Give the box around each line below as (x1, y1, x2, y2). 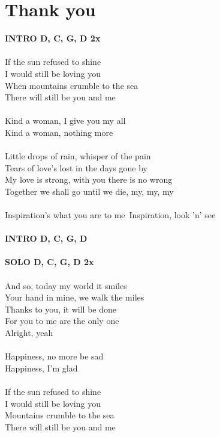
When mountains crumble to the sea (5, 79, 138, 91)
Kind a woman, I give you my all (5, 114, 126, 127)
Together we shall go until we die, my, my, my (5, 185, 174, 197)
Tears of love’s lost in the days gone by (5, 161, 147, 174)
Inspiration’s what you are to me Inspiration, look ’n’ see (5, 209, 216, 221)
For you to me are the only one (5, 314, 119, 327)
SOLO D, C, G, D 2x (5, 255, 94, 268)
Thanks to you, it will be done (5, 302, 116, 315)
